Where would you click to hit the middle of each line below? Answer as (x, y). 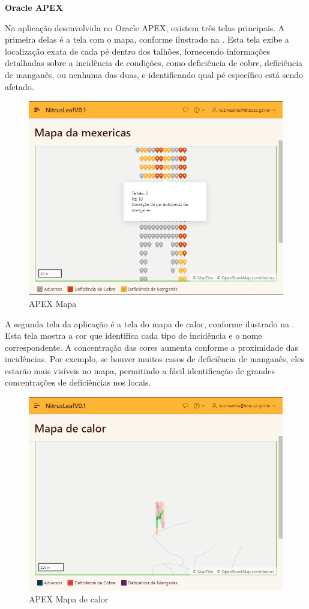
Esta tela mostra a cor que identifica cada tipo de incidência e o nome (133, 335)
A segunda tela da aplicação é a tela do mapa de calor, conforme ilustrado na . (150, 323)
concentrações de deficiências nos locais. (78, 382)
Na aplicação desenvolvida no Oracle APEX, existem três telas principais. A (145, 27)
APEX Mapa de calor (69, 598)
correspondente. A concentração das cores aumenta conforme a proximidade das (151, 347)
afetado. (19, 86)
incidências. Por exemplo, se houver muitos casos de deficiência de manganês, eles (154, 359)
